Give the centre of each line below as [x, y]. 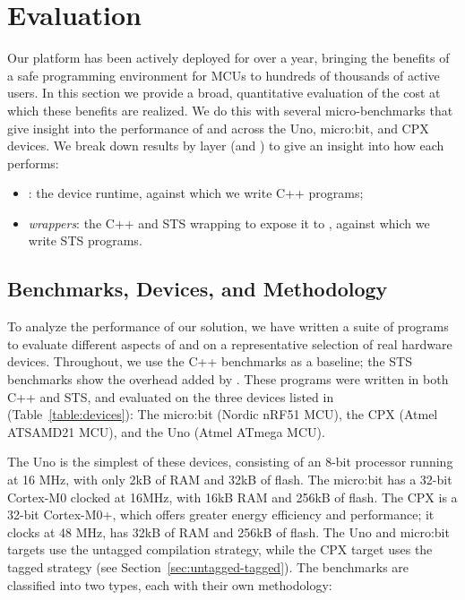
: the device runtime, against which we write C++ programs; [196, 193]
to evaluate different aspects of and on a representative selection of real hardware [230, 343]
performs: [33, 163]
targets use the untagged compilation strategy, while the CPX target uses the [220, 549]
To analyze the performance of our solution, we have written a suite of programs [228, 326]
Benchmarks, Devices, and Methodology [198, 289]
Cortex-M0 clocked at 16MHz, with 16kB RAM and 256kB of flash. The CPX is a [232, 497]
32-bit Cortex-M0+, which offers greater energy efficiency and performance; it [221, 514]
